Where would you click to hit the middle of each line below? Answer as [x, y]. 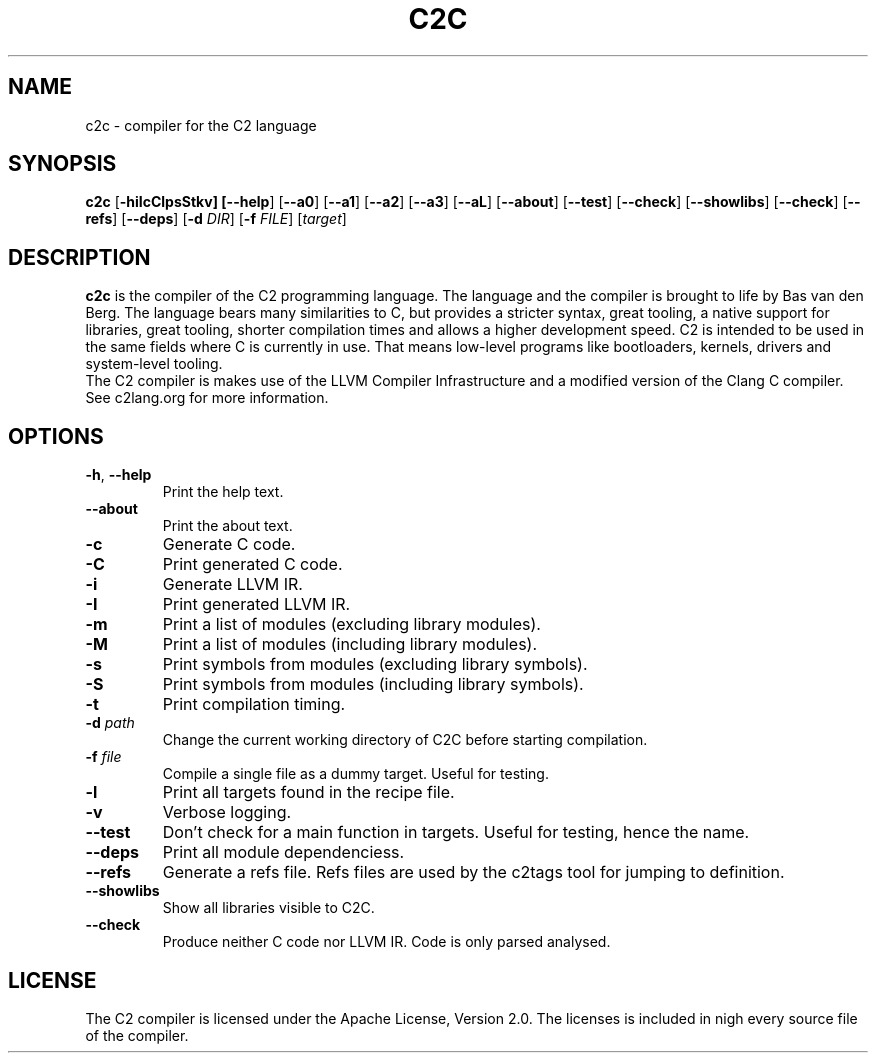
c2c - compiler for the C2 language [201, 125]
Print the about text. [227, 526]
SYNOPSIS [62, 164]
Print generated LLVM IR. [256, 604]
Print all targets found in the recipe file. [308, 792]
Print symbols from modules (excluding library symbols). [375, 664]
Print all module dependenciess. [283, 852]
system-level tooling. [154, 364]
